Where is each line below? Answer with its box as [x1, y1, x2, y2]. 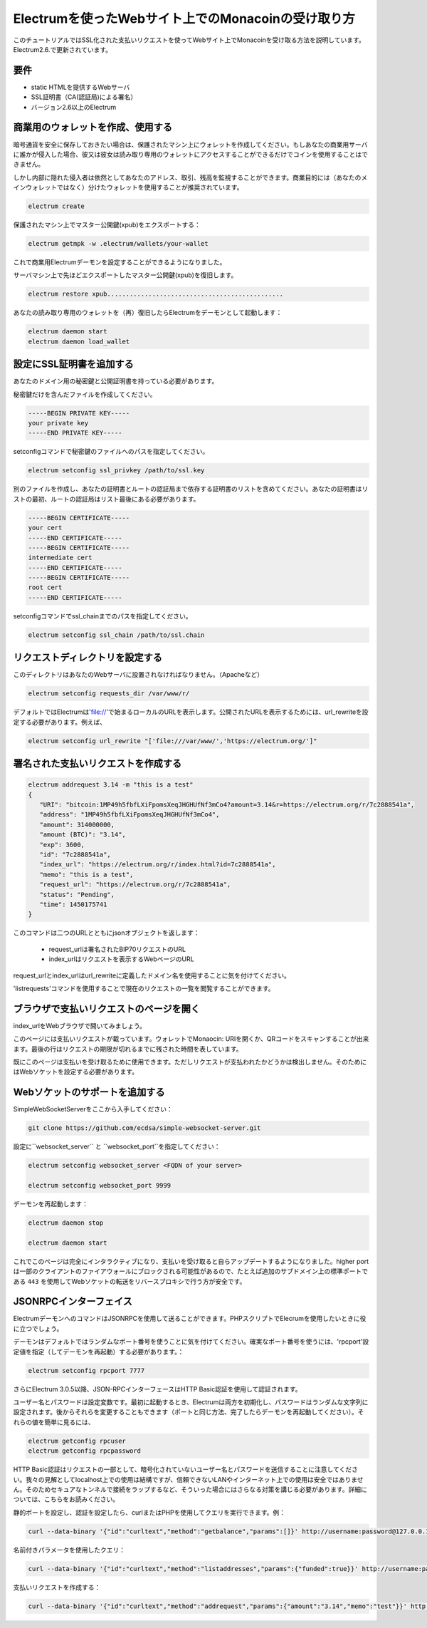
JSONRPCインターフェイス [13, 1295, 133, 1307]
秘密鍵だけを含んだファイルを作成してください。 [13, 390, 157, 398]
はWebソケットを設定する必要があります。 [13, 1067, 139, 1076]
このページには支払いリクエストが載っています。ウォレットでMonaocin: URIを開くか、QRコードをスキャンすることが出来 [13, 1035, 369, 1043]
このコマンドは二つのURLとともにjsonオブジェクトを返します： [13, 928, 200, 937]
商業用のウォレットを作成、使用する [13, 121, 172, 133]
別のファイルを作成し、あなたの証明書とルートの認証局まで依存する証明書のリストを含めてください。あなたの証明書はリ [13, 484, 369, 493]
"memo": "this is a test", [39, 870, 134, 878]
